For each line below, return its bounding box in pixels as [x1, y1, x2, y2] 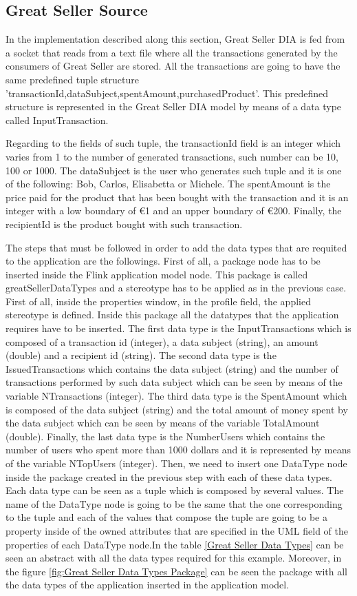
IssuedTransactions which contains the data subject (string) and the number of [6, 361, 338, 376]
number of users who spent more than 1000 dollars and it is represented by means [6, 442, 351, 457]
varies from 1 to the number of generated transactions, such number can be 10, [6, 149, 338, 163]
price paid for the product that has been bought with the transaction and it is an [6, 189, 349, 204]
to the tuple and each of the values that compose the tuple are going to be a [6, 510, 327, 524]
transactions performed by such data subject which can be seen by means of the [6, 375, 343, 389]
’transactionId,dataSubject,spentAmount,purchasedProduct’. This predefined [6, 85, 328, 100]
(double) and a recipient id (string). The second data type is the [6, 348, 277, 362]
